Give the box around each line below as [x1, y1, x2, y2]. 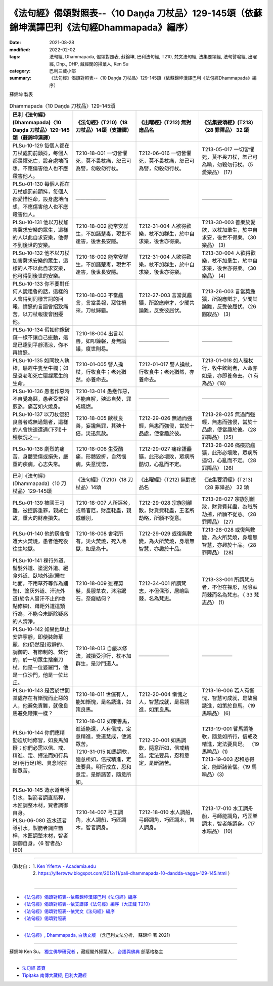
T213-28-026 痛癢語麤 [201, 441, 255, 448]
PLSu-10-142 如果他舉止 [12, 625, 70, 632]
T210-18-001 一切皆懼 [75, 150, 127, 157]
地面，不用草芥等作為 [12, 580, 63, 587]
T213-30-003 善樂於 [201, 219, 251, 226]
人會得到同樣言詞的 [12, 295, 58, 302]
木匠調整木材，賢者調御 [12, 801, 68, 808]
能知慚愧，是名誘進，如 [75, 698, 131, 705]
